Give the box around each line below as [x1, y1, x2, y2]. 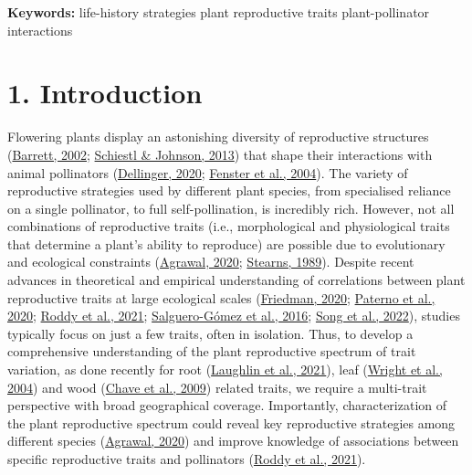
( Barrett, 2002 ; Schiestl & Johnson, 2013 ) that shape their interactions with [7, 144, 433, 164]
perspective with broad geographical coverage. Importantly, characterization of [7, 396, 447, 415]
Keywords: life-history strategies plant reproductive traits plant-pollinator [7, 3, 430, 21]
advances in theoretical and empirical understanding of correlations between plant [7, 270, 466, 290]
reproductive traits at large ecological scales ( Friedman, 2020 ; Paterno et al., [7, 288, 435, 307]
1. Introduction [7, 74, 203, 111]
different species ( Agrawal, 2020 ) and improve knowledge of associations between [7, 431, 459, 450]
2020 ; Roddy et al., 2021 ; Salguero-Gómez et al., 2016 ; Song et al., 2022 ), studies [7, 306, 460, 325]
